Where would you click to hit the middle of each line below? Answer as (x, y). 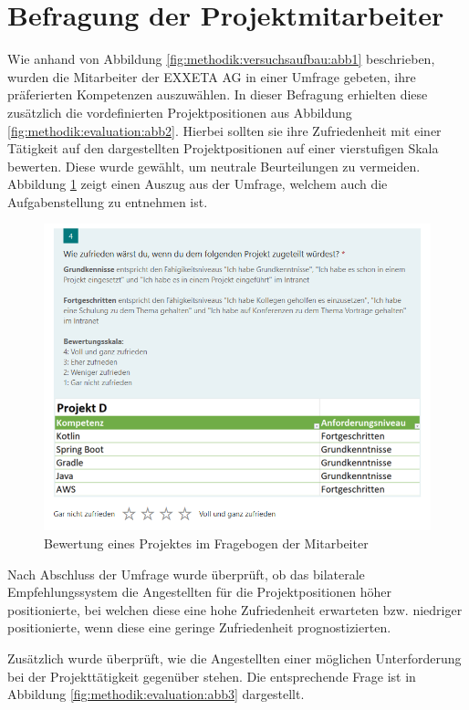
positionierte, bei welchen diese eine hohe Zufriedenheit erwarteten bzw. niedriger (235, 609)
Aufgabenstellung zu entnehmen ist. (108, 201)
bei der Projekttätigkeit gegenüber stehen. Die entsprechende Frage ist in (212, 676)
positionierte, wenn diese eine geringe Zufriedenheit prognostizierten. (199, 627)
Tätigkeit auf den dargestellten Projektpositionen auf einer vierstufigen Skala (223, 148)
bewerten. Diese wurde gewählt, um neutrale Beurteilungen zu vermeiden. (214, 166)
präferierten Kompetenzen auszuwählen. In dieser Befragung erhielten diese (218, 94)
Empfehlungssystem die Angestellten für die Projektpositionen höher (199, 592)
